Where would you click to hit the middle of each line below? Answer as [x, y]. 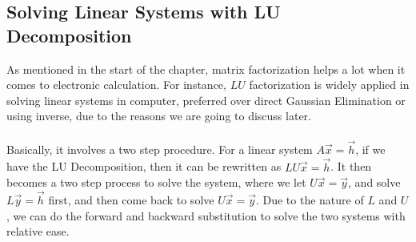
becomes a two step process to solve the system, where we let [156, 182]
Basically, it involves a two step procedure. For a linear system [160, 149]
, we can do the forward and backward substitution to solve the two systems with [206, 215]
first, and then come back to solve [131, 200]
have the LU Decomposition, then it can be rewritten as [144, 166]
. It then [351, 166]
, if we [370, 149]
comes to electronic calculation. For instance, [116, 85]
